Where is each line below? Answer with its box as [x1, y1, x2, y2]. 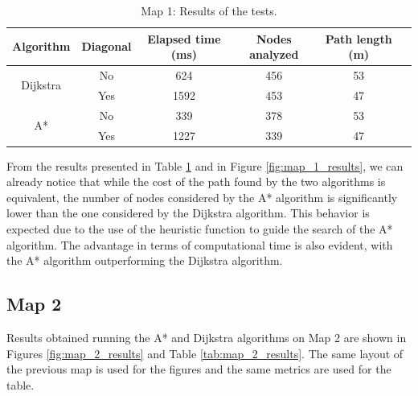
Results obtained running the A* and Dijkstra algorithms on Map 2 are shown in [6, 329, 407, 346]
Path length [325, 30, 392, 47]
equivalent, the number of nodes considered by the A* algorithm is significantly [6, 188, 398, 205]
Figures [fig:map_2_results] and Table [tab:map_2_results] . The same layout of [6, 344, 404, 361]
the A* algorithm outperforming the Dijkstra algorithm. [6, 252, 283, 269]
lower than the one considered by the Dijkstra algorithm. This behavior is [6, 204, 370, 221]
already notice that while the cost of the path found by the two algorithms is [6, 173, 386, 190]
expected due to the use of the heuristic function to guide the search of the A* [6, 221, 393, 237]
